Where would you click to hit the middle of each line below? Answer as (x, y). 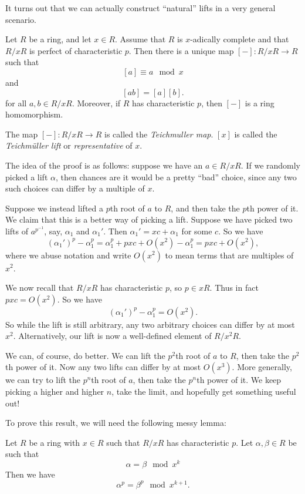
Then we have (30, 474)
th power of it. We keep (239, 380)
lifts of (17, 231)
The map (22, 134)
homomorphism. (34, 114)
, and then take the (205, 208)
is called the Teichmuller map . (159, 134)
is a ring (260, 103)
